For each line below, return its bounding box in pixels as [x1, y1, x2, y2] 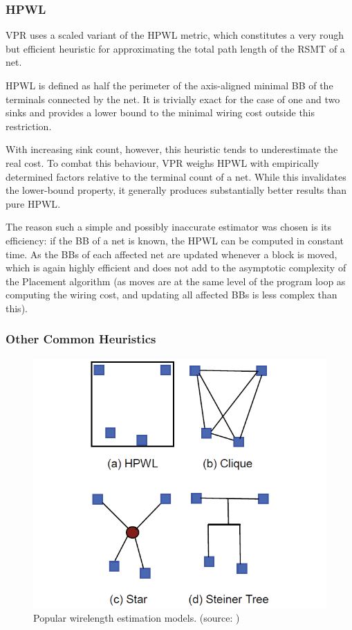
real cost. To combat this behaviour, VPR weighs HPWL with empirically [6, 155, 319, 170]
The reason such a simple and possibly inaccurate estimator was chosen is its [6, 219, 331, 234]
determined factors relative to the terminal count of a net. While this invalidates [6, 169, 346, 183]
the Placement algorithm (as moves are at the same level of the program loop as [6, 273, 346, 288]
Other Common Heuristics [6, 330, 156, 348]
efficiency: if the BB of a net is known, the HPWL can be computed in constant [6, 233, 344, 247]
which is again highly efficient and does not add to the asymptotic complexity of [6, 260, 346, 275]
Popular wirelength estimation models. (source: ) [33, 611, 240, 625]
